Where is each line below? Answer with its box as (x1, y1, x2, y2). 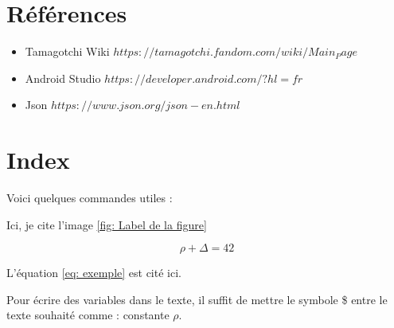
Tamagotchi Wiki (25, 43, 110, 60)
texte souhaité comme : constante (6, 307, 170, 323)
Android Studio (25, 69, 101, 86)
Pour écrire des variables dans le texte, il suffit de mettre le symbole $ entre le (6, 291, 388, 307)
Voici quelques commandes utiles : (6, 189, 173, 206)
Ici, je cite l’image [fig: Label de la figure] (6, 216, 207, 232)
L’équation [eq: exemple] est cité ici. (6, 264, 181, 281)
